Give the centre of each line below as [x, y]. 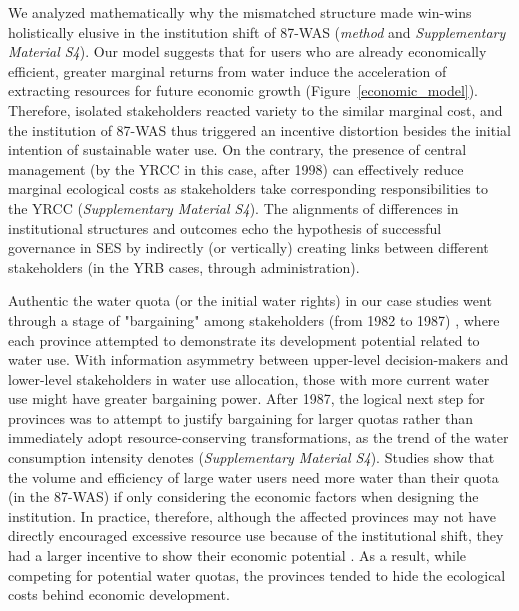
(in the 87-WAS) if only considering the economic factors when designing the [243, 496]
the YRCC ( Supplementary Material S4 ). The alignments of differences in [233, 207]
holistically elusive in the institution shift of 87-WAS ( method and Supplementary [257, 31]
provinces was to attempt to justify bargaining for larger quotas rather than [240, 417]
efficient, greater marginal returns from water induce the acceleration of [227, 70]
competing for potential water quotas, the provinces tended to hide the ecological [257, 574]
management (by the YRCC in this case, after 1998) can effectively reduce [236, 168]
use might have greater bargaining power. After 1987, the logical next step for [246, 398]
